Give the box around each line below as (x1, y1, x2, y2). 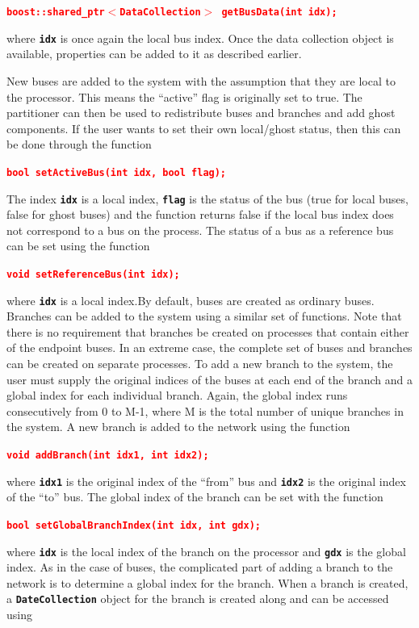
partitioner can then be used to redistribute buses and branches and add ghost (6, 104, 396, 121)
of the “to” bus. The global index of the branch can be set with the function (6, 488, 383, 505)
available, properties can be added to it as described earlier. (6, 45, 302, 62)
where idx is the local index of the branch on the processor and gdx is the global (6, 542, 406, 559)
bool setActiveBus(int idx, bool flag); (6, 166, 227, 178)
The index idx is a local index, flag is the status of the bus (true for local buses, (6, 190, 409, 207)
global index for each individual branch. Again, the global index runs (6, 387, 348, 404)
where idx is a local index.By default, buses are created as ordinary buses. (6, 291, 375, 308)
